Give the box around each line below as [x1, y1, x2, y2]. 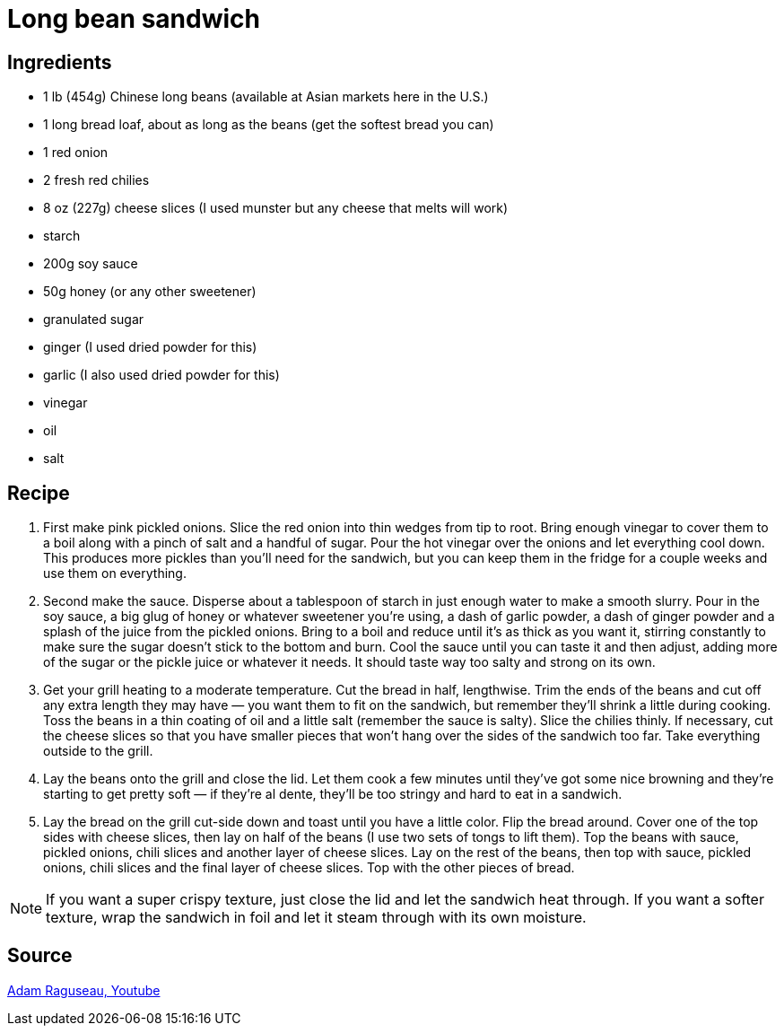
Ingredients [7, 50, 112, 74]
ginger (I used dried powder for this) [43, 339, 257, 355]
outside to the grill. [43, 743, 153, 759]
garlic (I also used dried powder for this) [43, 367, 280, 383]
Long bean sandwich [7, 4, 260, 34]
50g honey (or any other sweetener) [43, 284, 257, 300]
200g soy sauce [43, 256, 138, 272]
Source [7, 944, 73, 967]
